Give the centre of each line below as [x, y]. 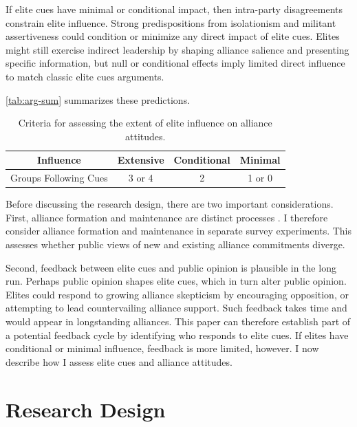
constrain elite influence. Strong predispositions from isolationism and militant [171, 22]
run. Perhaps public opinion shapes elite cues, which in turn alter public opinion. [176, 281]
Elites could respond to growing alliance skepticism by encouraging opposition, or [177, 294]
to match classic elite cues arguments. [85, 76]
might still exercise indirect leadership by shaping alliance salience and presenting [177, 49]
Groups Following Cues [59, 178]
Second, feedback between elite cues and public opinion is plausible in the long [171, 267]
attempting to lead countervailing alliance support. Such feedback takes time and [176, 308]
